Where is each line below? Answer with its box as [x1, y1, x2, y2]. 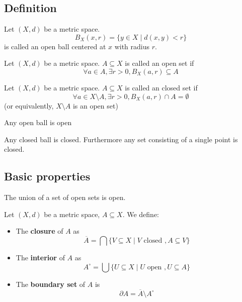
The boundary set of [16, 278, 86, 289]
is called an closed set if [125, 82, 198, 92]
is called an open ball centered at [4, 41, 106, 51]
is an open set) [72, 100, 118, 111]
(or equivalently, [4, 100, 54, 111]
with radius [114, 41, 150, 51]
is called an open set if [125, 58, 194, 68]
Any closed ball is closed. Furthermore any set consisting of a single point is [4, 134, 238, 144]
